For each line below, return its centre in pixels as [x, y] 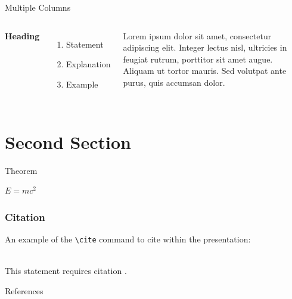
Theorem [21, 170]
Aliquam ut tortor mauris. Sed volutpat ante [205, 71]
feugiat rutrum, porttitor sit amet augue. [198, 59]
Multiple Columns [38, 7]
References [24, 290]
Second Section [68, 141]
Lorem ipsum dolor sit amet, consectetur [197, 35]
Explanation [88, 64]
